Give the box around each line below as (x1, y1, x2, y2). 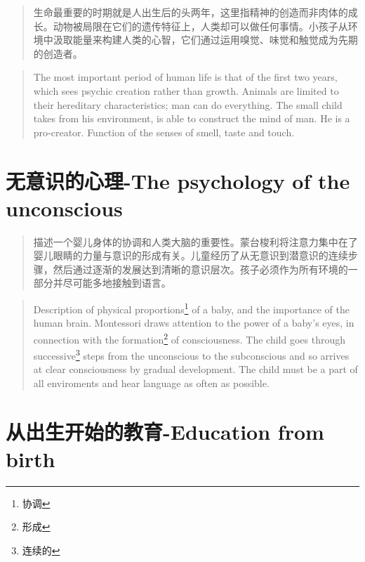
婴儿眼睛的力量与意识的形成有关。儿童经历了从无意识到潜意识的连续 (33, 248, 348, 263)
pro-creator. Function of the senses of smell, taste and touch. (33, 124, 295, 139)
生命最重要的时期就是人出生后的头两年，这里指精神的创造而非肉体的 (33, 5, 348, 19)
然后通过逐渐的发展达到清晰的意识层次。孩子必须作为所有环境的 (53, 261, 348, 276)
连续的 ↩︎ (22, 543, 60, 558)
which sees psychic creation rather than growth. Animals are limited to (33, 83, 339, 98)
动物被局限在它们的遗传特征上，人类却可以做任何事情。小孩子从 (53, 18, 348, 33)
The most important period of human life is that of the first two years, (33, 70, 338, 84)
